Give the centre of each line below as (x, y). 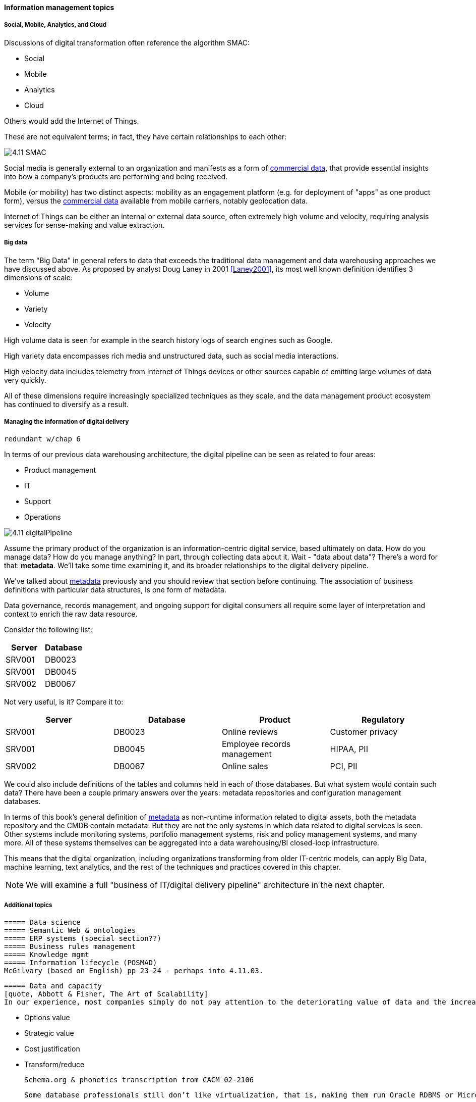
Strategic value (49, 1033)
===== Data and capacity (53, 986)
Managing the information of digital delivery (67, 421)
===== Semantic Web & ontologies (70, 931)
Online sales (245, 766)
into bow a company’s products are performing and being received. (116, 176)
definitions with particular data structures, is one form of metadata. (115, 590)
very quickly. (25, 380)
